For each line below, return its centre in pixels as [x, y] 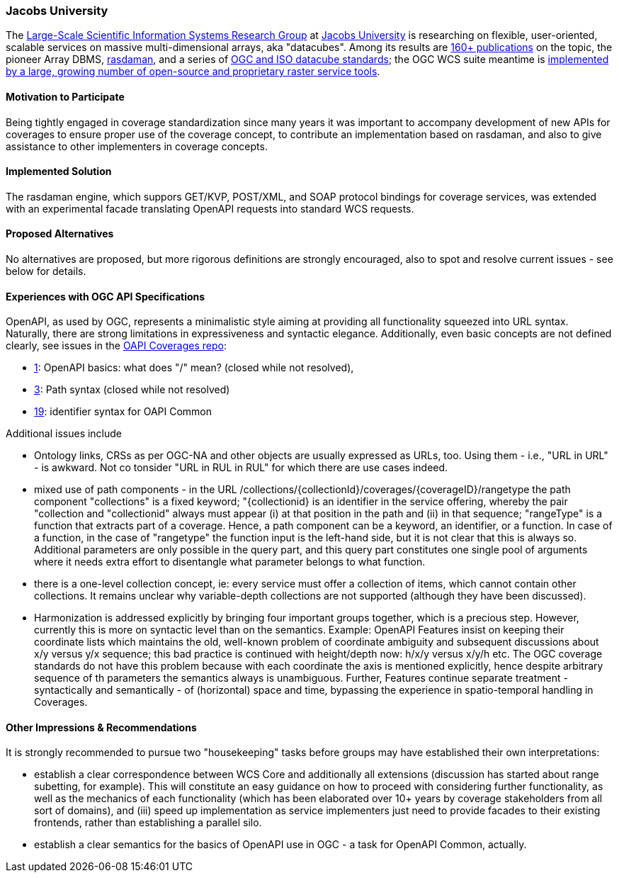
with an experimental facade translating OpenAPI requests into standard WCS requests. [210, 208]
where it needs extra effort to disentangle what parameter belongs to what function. [230, 562]
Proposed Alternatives [60, 234]
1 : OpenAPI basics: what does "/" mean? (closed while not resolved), [194, 368]
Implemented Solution [59, 171]
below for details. [46, 271]
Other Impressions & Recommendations [101, 727]
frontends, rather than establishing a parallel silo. [148, 823]
